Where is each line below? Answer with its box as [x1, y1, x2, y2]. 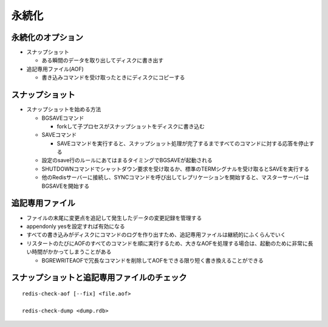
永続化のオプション [11, 32, 83, 43]
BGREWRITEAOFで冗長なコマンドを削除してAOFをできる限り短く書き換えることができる [41, 256, 264, 264]
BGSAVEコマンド [41, 114, 84, 122]
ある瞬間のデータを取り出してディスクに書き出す [41, 57, 164, 64]
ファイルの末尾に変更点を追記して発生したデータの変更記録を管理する [26, 214, 202, 221]
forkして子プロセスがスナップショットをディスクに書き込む [56, 122, 205, 130]
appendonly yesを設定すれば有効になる [26, 222, 126, 230]
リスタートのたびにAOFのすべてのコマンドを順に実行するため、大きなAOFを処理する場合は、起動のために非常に [26, 239, 308, 247]
